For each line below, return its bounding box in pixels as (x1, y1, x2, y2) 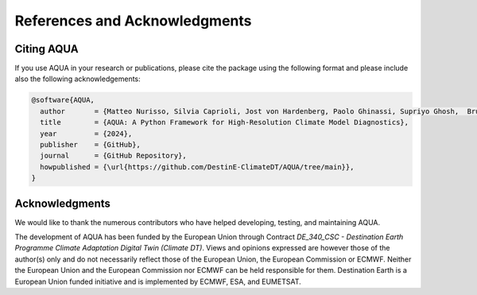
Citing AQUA (14, 42, 79, 56)
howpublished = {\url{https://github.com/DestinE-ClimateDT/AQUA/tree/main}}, (40, 162, 355, 171)
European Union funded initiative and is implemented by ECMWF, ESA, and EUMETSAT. (14, 277, 301, 286)
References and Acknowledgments (14, 12, 252, 29)
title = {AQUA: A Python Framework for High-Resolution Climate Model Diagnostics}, (40, 118, 409, 127)
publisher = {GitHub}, (40, 140, 141, 149)
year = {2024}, (40, 129, 133, 138)
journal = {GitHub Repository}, (40, 151, 187, 161)
